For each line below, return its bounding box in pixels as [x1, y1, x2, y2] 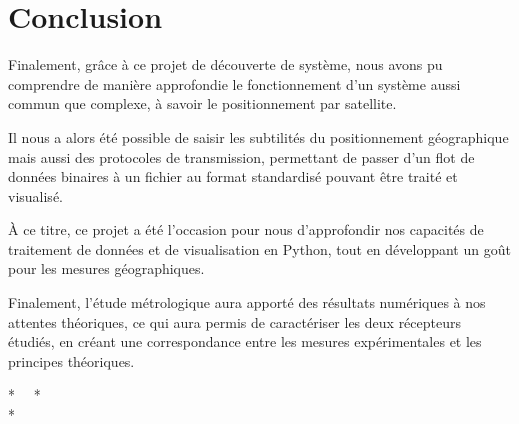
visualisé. [8, 185, 63, 206]
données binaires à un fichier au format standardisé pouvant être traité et [8, 166, 458, 187]
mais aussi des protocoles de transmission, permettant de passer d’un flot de [8, 146, 475, 167]
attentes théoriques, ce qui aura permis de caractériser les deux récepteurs [8, 311, 461, 332]
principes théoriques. [8, 350, 135, 371]
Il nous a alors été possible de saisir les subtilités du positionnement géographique [8, 126, 509, 147]
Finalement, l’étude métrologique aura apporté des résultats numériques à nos [8, 292, 486, 313]
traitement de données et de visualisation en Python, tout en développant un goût [8, 238, 511, 259]
